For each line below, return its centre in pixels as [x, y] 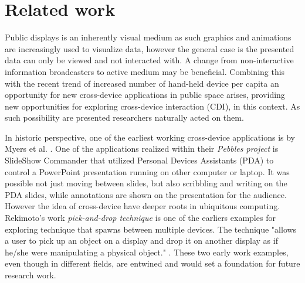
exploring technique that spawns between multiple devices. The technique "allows [151, 229]
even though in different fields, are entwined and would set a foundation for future [152, 263]
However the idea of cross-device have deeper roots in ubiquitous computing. [143, 206]
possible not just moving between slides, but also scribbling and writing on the [146, 183]
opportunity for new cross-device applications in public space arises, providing [145, 95]
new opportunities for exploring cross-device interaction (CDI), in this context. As [152, 106]
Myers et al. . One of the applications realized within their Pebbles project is [142, 149]
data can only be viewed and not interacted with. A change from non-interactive [149, 60]
